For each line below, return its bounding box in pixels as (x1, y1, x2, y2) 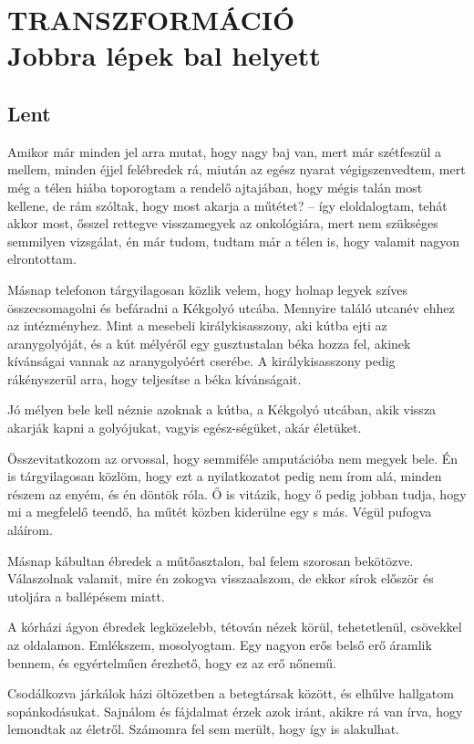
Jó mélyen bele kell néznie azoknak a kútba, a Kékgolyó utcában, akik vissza (7, 400, 437, 419)
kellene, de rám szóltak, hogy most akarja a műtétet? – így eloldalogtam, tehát (7, 195, 448, 215)
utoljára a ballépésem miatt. (7, 586, 165, 605)
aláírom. (7, 520, 53, 540)
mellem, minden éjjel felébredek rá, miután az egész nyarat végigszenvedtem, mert (7, 160, 466, 179)
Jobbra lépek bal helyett (7, 37, 321, 74)
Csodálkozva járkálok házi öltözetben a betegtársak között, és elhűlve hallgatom (7, 684, 454, 703)
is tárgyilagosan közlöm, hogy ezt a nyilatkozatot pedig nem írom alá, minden (7, 466, 442, 486)
